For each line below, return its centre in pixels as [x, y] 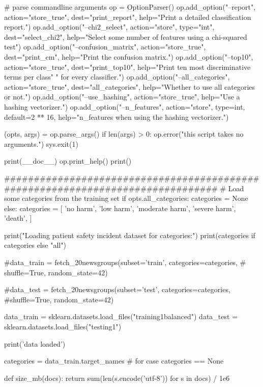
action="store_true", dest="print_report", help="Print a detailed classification [128, 17]
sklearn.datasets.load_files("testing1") [63, 327]
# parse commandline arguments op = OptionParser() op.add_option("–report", [130, 7]
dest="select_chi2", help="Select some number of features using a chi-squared [126, 36]
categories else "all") [35, 245]
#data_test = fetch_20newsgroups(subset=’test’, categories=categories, [117, 289]
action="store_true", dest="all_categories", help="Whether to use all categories [130, 86]
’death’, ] [18, 218]
